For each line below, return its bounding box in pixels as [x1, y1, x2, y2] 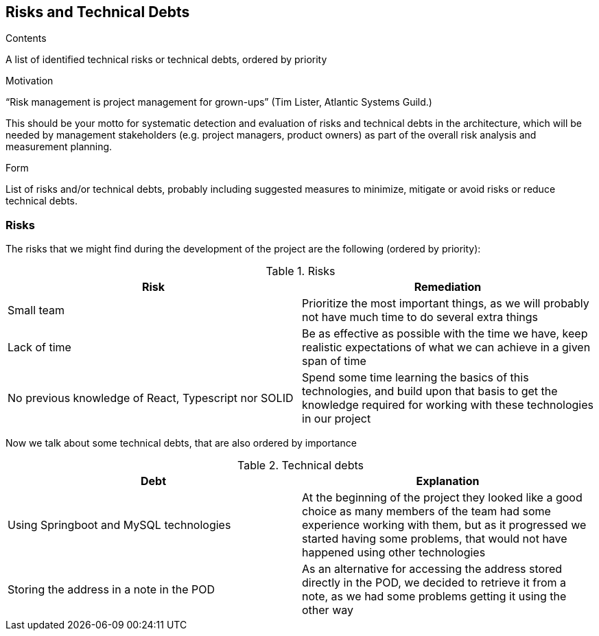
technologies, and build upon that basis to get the [302, 384, 558, 399]
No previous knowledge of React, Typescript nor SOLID [8, 391, 294, 405]
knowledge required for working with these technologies [302, 398, 594, 412]
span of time [302, 354, 366, 368]
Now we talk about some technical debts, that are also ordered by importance [5, 437, 357, 449]
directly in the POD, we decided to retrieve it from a [302, 576, 566, 590]
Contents [5, 32, 47, 45]
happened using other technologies [302, 545, 486, 560]
